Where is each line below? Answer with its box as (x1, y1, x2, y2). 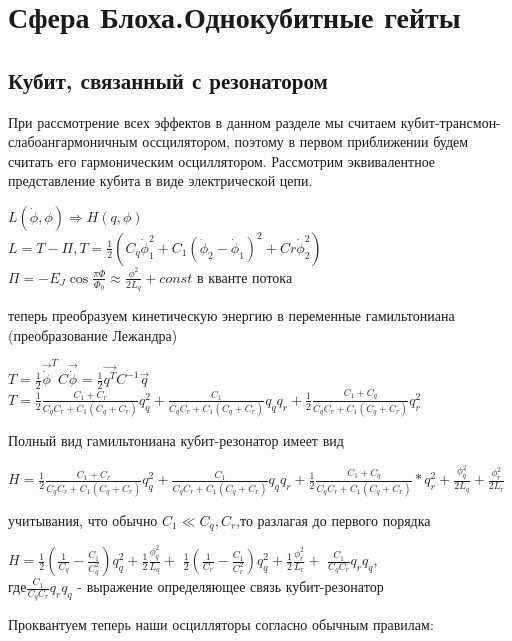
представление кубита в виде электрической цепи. (8, 170, 313, 191)
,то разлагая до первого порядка (236, 509, 431, 530)
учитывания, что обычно (8, 509, 158, 530)
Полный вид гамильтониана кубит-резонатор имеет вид (8, 430, 344, 451)
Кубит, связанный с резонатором (8, 64, 328, 95)
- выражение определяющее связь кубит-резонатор (77, 576, 384, 597)
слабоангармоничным (8, 131, 138, 152)
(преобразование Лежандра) (8, 324, 178, 345)
